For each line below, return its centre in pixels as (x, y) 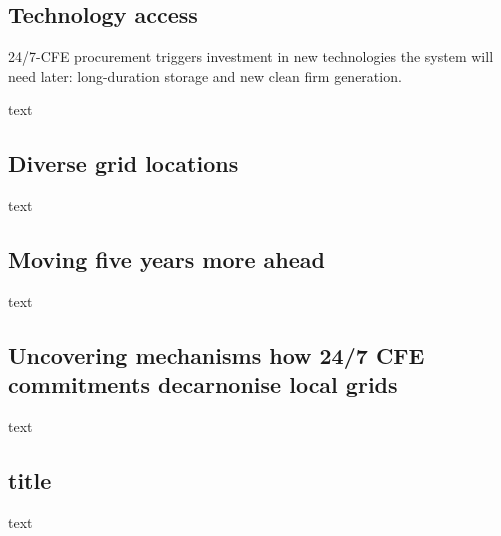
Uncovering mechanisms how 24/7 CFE (216, 354)
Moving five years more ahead (166, 259)
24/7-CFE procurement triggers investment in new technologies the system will (251, 56)
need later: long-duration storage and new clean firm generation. (205, 75)
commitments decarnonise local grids (203, 384)
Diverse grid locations (123, 163)
